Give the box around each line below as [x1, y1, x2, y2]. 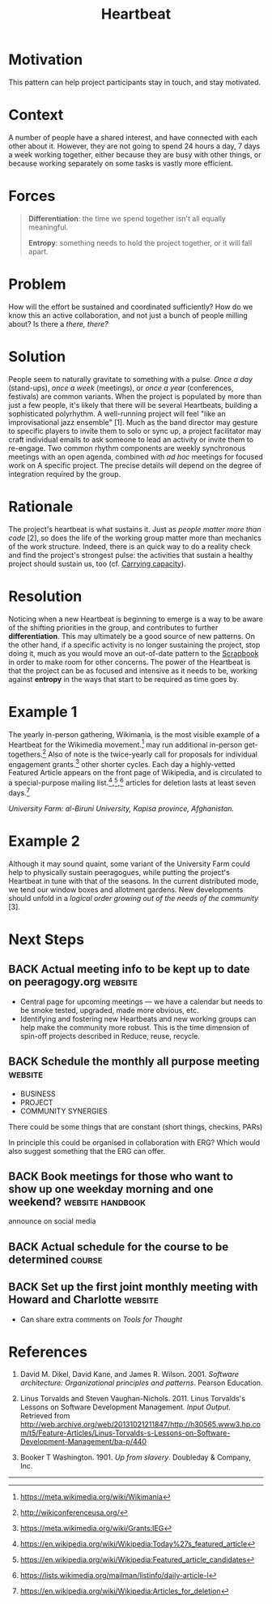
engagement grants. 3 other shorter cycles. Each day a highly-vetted [8, 757, 236, 769]
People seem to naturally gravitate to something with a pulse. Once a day [8, 374, 253, 384]
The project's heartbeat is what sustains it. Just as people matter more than [8, 524, 261, 534]
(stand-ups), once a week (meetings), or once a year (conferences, [8, 383, 234, 392]
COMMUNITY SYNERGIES [19, 1106, 108, 1116]
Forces [8, 187, 56, 205]
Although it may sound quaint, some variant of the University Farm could [8, 859, 251, 868]
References [8, 1343, 87, 1361]
